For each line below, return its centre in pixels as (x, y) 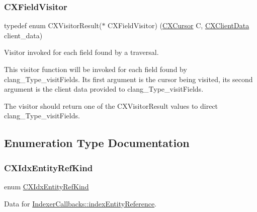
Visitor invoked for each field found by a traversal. (81, 52)
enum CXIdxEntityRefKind (47, 186)
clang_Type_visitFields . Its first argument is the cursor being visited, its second (128, 79)
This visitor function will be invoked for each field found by (96, 69)
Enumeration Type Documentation (97, 143)
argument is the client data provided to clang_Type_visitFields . (104, 89)
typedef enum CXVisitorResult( (53, 25)
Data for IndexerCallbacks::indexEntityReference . (80, 203)
